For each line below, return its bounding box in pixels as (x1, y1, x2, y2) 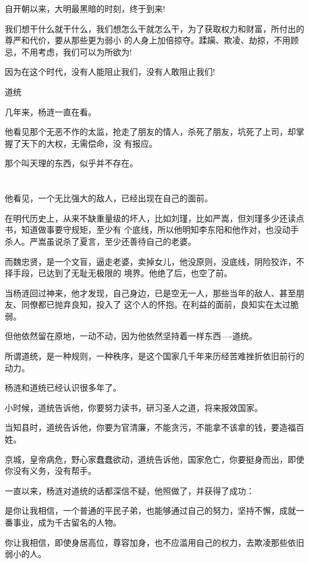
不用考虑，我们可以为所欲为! (21, 45, 132, 58)
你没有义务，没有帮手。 (5, 464, 96, 477)
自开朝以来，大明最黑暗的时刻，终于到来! (5, 2, 165, 14)
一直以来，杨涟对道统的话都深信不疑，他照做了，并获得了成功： (5, 484, 254, 496)
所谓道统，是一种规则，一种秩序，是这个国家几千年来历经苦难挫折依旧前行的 (5, 350, 304, 362)
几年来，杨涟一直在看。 (5, 105, 96, 118)
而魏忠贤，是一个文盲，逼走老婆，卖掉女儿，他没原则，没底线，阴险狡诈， (5, 255, 296, 267)
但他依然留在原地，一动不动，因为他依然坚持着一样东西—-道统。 (5, 330, 257, 342)
